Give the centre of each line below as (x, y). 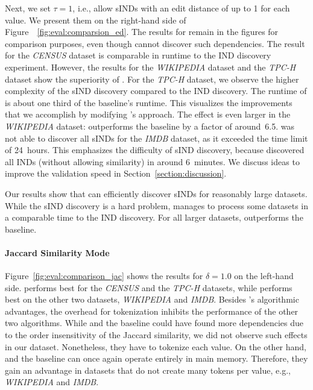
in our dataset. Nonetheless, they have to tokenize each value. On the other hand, (156, 346)
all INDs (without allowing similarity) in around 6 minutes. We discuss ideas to (152, 161)
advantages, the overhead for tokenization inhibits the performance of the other (152, 311)
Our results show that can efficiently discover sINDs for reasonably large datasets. (156, 193)
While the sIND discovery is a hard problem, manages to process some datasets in (157, 205)
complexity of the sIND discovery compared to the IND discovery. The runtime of (156, 91)
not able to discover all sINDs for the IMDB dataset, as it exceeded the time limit (156, 138)
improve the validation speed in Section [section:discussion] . (116, 173)
